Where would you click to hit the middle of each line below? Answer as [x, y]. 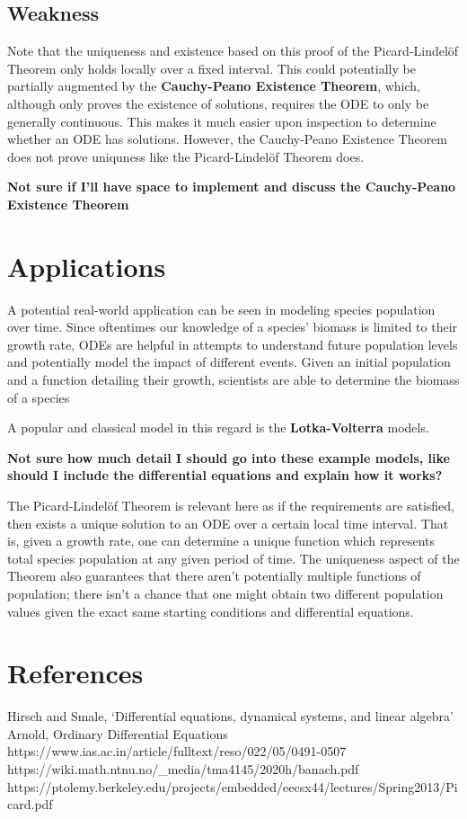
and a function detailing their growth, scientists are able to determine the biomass [233, 380]
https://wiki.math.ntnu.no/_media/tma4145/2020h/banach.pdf [183, 769]
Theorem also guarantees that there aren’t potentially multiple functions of [214, 576]
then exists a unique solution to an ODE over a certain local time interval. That [228, 523]
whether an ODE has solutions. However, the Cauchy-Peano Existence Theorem [227, 139]
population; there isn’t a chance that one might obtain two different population [225, 593]
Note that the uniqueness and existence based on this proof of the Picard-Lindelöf [233, 51]
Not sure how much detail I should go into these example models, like [229, 457]
